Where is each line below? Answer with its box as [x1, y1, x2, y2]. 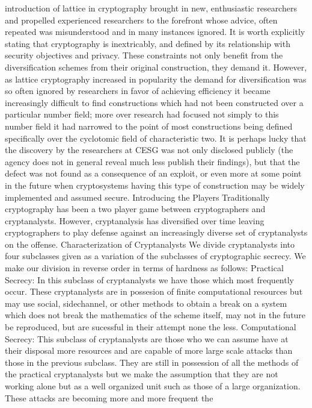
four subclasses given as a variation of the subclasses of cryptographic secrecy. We [5, 250, 306, 262]
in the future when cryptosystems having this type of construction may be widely [5, 178, 305, 191]
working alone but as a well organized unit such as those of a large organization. [5, 380, 301, 392]
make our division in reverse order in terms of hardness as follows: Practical [5, 262, 284, 274]
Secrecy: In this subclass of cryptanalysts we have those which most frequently [5, 273, 294, 286]
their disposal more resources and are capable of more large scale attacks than [5, 344, 293, 357]
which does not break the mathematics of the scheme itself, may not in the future [5, 309, 306, 321]
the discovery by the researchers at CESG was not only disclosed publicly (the [5, 143, 293, 156]
